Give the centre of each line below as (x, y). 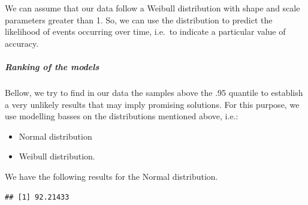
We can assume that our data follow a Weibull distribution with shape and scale (153, 8)
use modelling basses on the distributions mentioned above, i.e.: (122, 116)
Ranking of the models (52, 66)
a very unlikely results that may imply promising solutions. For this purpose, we (152, 104)
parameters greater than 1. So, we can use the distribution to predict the (139, 19)
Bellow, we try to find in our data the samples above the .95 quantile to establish (154, 92)
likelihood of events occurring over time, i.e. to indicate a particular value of (145, 31)
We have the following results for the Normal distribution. (111, 176)
